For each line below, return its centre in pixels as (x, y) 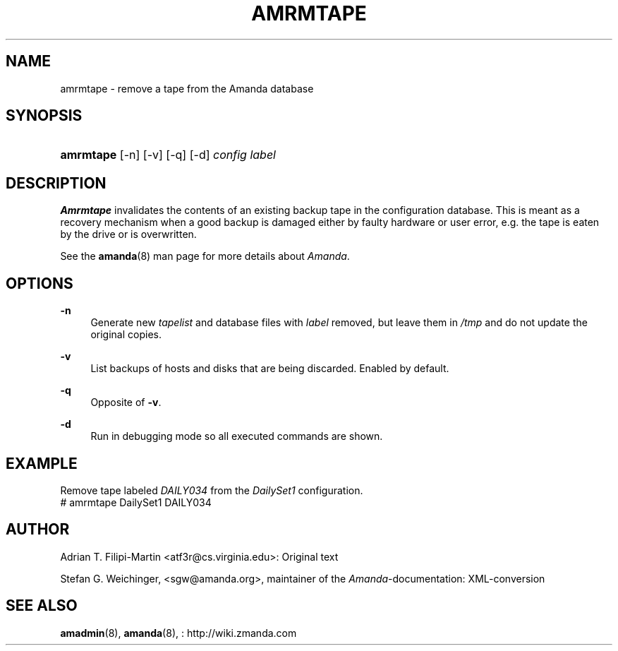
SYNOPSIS (44, 116)
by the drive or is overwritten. (128, 234)
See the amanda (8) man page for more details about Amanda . (205, 256)
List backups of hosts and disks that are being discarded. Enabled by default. (270, 369)
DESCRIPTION (56, 183)
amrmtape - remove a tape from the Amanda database (187, 88)
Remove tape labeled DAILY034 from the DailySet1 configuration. (212, 490)
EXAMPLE (42, 463)
